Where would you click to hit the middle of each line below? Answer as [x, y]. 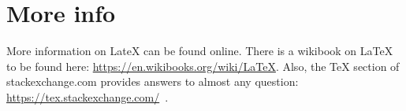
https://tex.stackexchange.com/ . [88, 96]
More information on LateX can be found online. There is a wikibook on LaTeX [200, 51]
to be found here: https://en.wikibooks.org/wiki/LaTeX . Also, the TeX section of [203, 66]
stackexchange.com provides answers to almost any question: [153, 81]
